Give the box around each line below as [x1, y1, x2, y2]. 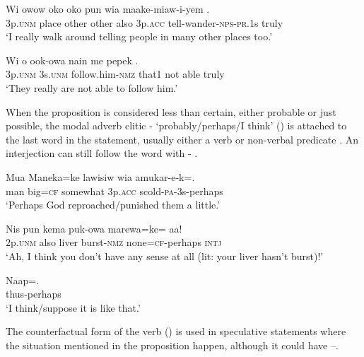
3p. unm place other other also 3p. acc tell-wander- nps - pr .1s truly [6, 15, 283, 30]
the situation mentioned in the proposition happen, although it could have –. [6, 337, 339, 352]
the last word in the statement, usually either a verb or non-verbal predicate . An [6, 131, 359, 146]
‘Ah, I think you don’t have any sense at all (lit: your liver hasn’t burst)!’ [6, 248, 324, 263]
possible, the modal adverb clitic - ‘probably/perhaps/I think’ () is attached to [6, 118, 347, 133]
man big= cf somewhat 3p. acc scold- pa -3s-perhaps [6, 183, 223, 198]
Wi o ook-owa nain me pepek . [6, 52, 139, 67]
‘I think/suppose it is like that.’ [6, 300, 141, 315]
